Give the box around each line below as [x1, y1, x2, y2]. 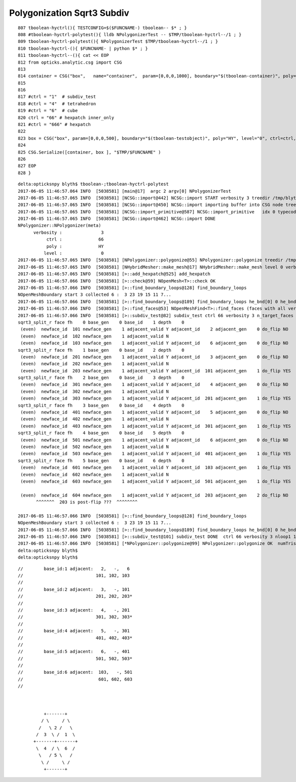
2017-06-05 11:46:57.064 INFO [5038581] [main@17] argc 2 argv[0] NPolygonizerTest [18, 188, 231, 194]
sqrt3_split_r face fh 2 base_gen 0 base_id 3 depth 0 [18, 375, 185, 380]
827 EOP [18, 163, 37, 169]
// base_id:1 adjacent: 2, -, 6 [18, 566, 130, 572]
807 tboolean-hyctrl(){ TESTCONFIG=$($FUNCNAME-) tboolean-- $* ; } [18, 25, 187, 31]
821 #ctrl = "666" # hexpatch [18, 122, 91, 127]
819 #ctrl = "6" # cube [18, 108, 78, 114]
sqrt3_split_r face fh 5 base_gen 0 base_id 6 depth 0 [18, 457, 185, 463]
